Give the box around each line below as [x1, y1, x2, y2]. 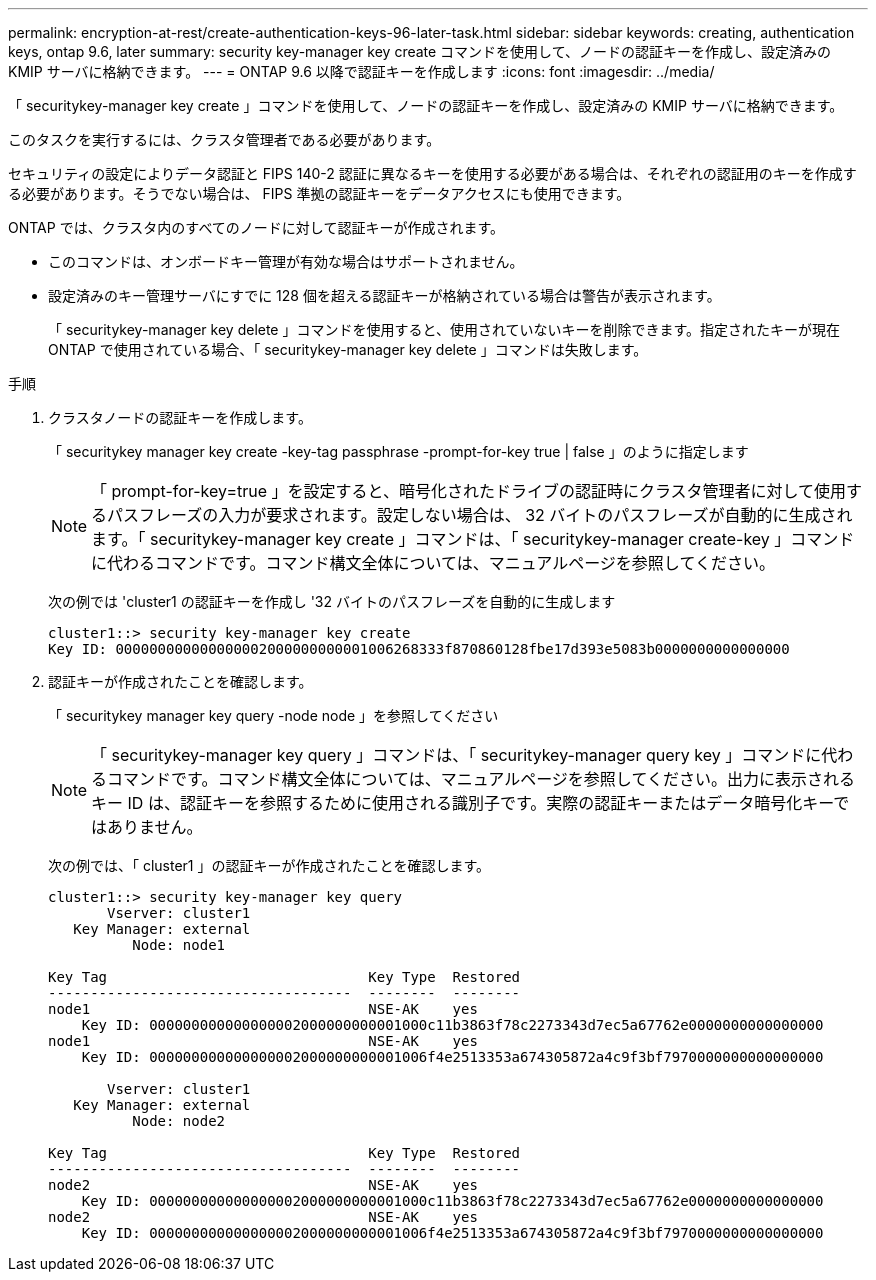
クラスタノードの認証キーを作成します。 [48, 409, 312, 426]
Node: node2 [132, 1113, 226, 1129]
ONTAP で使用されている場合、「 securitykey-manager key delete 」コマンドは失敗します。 [48, 341, 648, 358]
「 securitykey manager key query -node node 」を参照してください [48, 707, 499, 724]
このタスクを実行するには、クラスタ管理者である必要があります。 [8, 131, 441, 148]
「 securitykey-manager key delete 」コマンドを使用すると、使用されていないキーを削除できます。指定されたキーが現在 [48, 321, 841, 338]
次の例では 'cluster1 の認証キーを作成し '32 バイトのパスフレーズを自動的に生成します [48, 593, 616, 610]
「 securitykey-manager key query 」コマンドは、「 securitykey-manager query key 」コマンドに [91, 745, 822, 765]
